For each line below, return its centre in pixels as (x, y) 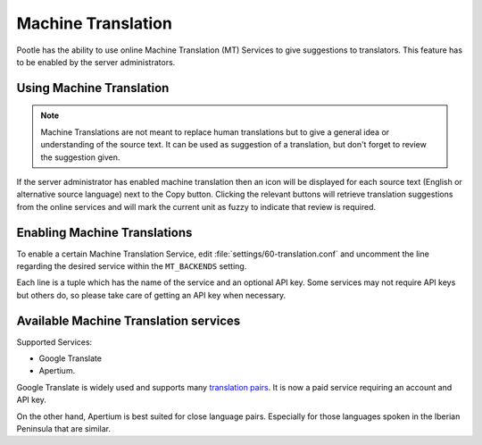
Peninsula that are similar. (64, 429)
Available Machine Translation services (129, 320)
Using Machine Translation (93, 88)
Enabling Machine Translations (104, 232)
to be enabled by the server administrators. (96, 62)
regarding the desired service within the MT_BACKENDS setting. (132, 266)
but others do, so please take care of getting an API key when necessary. (151, 295)
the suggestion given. (80, 157)
